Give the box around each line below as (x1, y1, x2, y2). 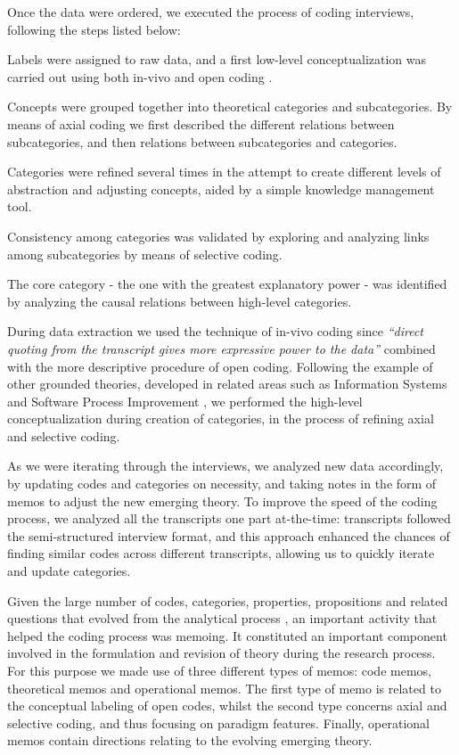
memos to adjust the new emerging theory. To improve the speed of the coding (7, 491, 438, 510)
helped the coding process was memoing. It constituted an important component (7, 626, 447, 644)
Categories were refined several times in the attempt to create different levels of (7, 162, 441, 181)
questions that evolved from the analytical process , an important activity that (7, 609, 438, 628)
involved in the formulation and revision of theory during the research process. (7, 644, 436, 662)
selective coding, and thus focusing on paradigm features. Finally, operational (7, 713, 430, 732)
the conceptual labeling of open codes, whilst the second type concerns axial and (7, 696, 447, 715)
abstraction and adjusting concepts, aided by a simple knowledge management (7, 179, 435, 198)
